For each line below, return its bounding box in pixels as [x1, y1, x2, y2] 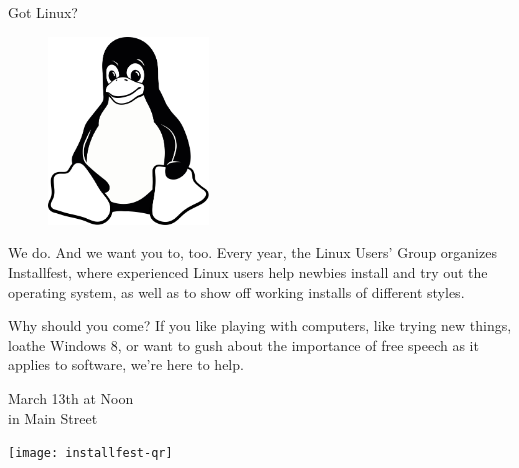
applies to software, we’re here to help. [8, 354, 244, 375]
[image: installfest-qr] [8, 446, 173, 461]
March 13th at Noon [8, 387, 134, 408]
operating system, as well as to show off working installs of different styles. [8, 281, 465, 302]
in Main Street [8, 407, 98, 428]
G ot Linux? [8, 2, 78, 22]
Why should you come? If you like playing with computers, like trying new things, [8, 315, 512, 336]
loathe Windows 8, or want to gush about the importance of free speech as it [8, 334, 479, 355]
